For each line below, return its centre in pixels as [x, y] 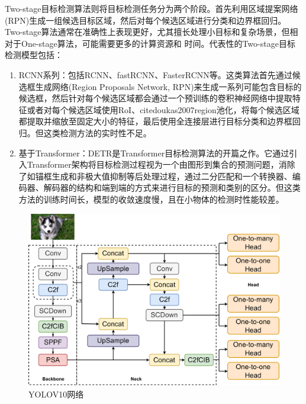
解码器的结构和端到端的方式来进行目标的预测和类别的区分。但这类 [172, 187]
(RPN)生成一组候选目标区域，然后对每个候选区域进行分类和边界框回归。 [146, 20]
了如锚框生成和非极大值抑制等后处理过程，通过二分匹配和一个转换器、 [155, 176]
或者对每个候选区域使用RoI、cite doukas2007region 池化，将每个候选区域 [163, 109]
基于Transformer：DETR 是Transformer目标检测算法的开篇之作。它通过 [154, 153]
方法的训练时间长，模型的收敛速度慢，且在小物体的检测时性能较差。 [151, 199]
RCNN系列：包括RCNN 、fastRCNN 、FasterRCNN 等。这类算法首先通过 [155, 74]
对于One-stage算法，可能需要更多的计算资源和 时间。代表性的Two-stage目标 [150, 43]
